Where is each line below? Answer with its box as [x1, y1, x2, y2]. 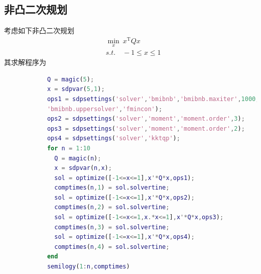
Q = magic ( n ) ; [54, 154, 101, 162]
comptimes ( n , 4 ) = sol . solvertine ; [54, 243, 170, 250]
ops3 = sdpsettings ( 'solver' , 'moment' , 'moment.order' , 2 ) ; [47, 125, 245, 132]
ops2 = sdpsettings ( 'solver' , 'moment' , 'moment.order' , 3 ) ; [47, 115, 245, 123]
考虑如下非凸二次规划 [4, 25, 74, 36]
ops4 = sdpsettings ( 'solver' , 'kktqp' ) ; [47, 135, 180, 142]
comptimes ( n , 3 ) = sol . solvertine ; [54, 223, 170, 231]
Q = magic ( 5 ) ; [47, 75, 94, 83]
